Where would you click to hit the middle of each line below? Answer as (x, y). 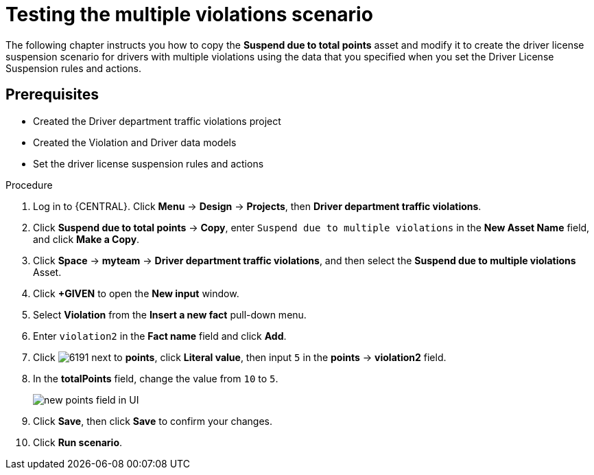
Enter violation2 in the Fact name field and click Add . (160, 336)
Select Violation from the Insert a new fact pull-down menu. (170, 314)
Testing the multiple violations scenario (189, 14)
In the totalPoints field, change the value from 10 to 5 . (156, 378)
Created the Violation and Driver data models (135, 142)
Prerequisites (52, 95)
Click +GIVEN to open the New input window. (136, 293)
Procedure (29, 185)
